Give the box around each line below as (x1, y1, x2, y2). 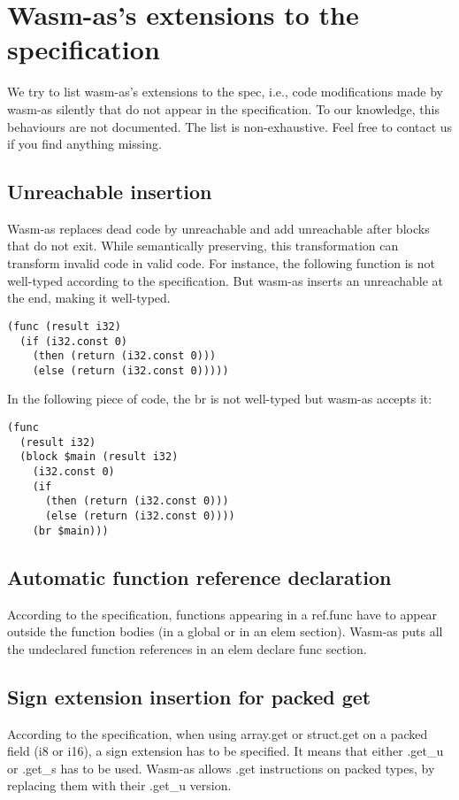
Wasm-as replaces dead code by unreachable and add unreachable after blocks (7, 219, 430, 237)
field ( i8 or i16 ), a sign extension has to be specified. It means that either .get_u (7, 742, 444, 760)
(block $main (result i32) (19, 450, 179, 464)
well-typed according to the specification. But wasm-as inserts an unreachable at (7, 271, 444, 289)
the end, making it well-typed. (7, 288, 171, 307)
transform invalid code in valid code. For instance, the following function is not (7, 254, 435, 273)
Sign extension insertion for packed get (7, 682, 371, 710)
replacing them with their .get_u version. (7, 776, 232, 795)
